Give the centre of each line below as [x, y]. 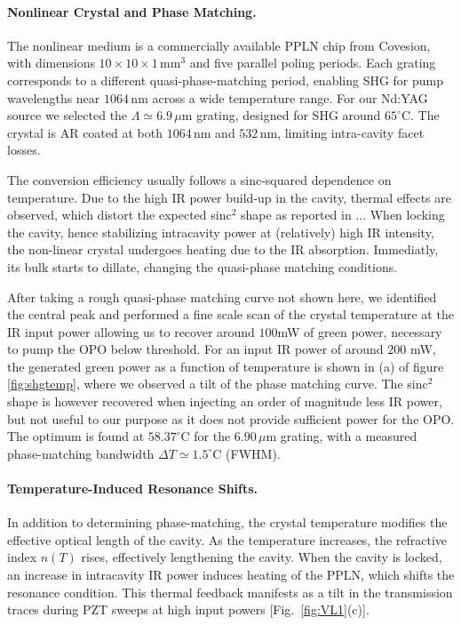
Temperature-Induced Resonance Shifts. [133, 489]
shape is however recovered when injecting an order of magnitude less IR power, [225, 401]
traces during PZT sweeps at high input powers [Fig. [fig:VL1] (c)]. [188, 609]
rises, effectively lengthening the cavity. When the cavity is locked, [262, 557]
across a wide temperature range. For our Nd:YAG [290, 97]
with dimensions [51, 63]
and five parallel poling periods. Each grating [313, 63]
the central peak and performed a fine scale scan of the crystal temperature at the [230, 314]
